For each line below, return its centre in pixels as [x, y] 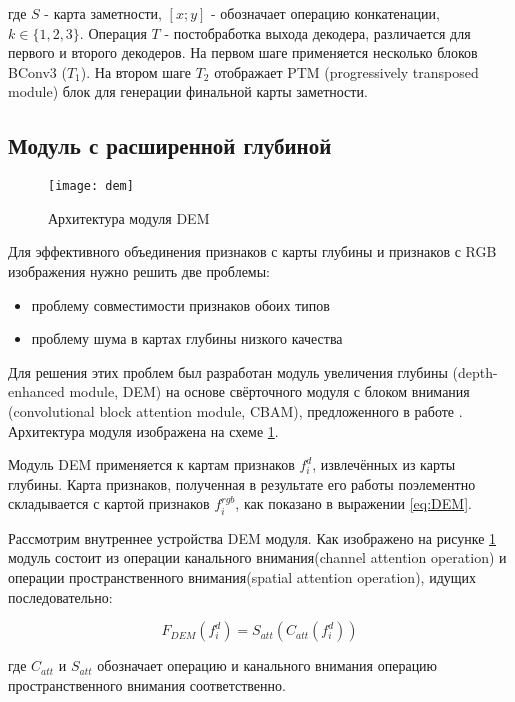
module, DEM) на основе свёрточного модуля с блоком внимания [269, 391]
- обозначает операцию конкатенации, [325, 13]
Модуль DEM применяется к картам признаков [151, 464]
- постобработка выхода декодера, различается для [317, 32]
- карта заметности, [103, 13]
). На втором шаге [135, 71]
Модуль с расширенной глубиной [170, 145]
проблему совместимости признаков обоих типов [180, 304]
